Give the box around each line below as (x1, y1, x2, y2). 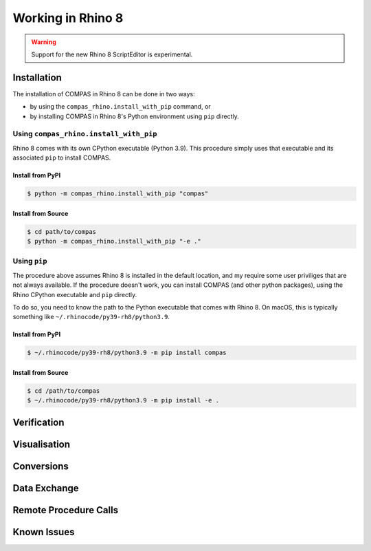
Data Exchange (12, 482, 79, 494)
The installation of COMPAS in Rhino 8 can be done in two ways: (12, 89, 195, 98)
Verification (12, 416, 65, 428)
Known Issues (12, 526, 75, 538)
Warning (31, 38, 56, 46)
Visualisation (12, 438, 71, 450)
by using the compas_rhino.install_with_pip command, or (30, 102, 211, 111)
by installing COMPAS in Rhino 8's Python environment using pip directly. (30, 112, 240, 120)
